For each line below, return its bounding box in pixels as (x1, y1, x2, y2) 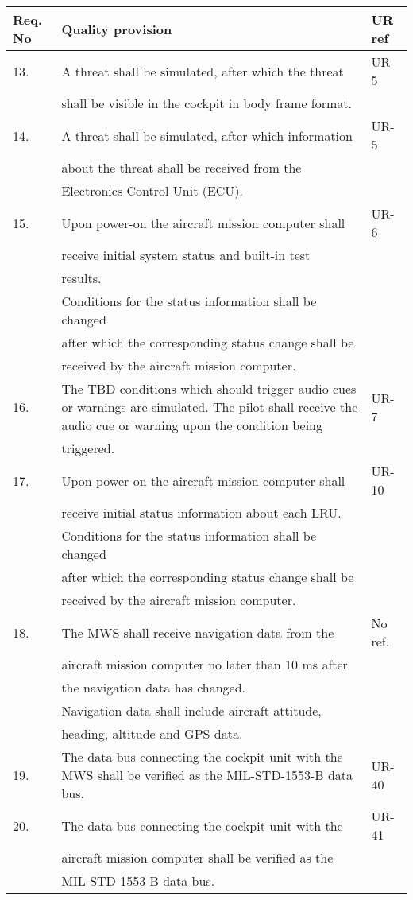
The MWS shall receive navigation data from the (61, 623, 334, 642)
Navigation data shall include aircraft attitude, (61, 701, 322, 720)
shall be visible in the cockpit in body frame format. (61, 94, 353, 112)
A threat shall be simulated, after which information (61, 126, 353, 145)
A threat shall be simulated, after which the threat (61, 61, 344, 80)
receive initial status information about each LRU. (61, 503, 342, 522)
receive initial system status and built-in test (61, 246, 311, 264)
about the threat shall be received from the (61, 158, 302, 177)
